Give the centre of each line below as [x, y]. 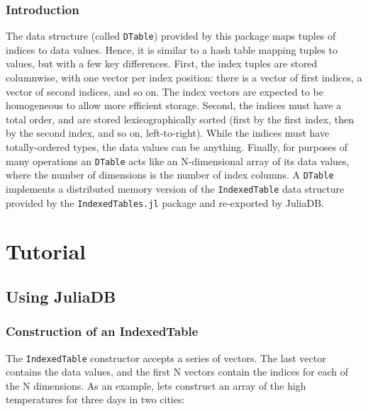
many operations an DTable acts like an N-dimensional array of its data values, [178, 161]
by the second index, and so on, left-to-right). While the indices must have [168, 133]
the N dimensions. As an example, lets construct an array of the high [156, 385]
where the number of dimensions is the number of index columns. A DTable [170, 175]
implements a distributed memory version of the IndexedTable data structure [175, 188]
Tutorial [46, 251]
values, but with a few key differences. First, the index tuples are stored [162, 63]
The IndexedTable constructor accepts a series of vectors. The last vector [166, 357]
